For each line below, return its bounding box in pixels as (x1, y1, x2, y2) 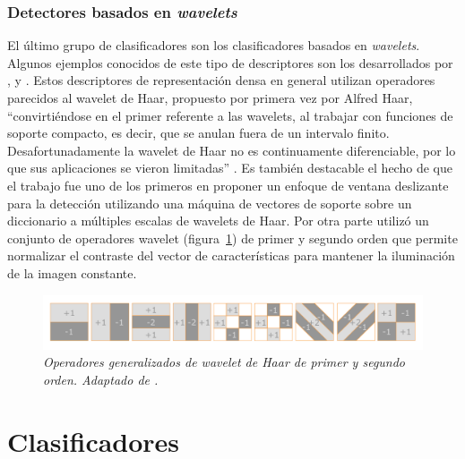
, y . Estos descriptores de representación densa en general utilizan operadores (7, 71, 435, 89)
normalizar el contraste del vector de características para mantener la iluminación (7, 246, 455, 265)
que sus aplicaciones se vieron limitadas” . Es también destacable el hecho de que (7, 158, 452, 177)
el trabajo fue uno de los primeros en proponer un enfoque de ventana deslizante (7, 175, 449, 194)
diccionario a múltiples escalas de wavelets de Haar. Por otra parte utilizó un (7, 211, 429, 230)
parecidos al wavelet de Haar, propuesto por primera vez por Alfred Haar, (7, 89, 413, 106)
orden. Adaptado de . (43, 370, 159, 388)
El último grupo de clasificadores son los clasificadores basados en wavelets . (7, 36, 420, 55)
